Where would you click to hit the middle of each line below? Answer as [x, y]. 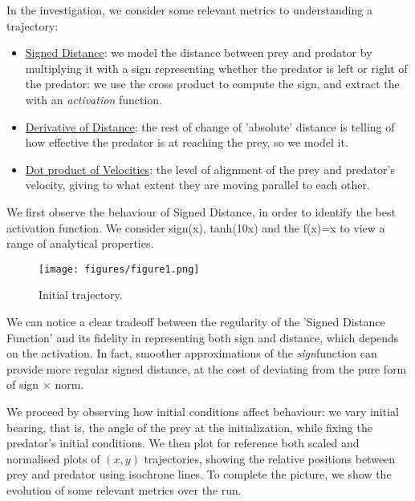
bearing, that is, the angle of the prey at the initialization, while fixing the [189, 427]
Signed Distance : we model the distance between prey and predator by [199, 53]
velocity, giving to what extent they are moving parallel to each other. [197, 185]
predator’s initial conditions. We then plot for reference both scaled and [183, 443]
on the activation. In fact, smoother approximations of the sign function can [192, 353]
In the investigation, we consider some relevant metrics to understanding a [189, 10]
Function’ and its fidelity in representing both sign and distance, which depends [203, 337]
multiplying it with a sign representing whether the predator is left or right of [216, 68]
